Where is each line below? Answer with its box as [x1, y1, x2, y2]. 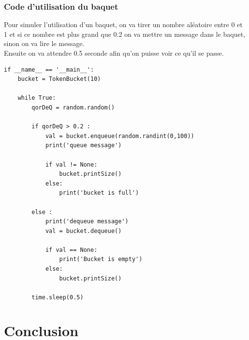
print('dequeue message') [45, 218, 129, 225]
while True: [17, 94, 56, 102]
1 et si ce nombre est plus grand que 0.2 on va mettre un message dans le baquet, [4, 29, 246, 39]
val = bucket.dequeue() [45, 227, 122, 234]
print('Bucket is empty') [59, 256, 143, 263]
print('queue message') [45, 142, 122, 149]
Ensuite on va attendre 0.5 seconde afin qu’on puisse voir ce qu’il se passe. [4, 48, 224, 58]
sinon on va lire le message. [4, 38, 85, 48]
